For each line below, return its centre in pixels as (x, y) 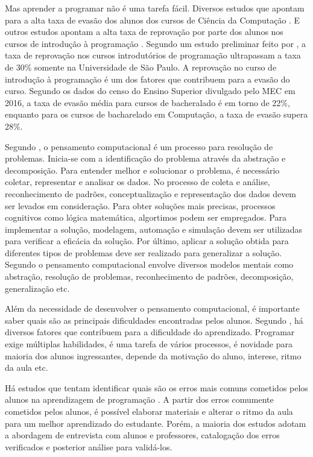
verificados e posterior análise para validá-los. (89, 446)
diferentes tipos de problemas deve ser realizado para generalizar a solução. (144, 252)
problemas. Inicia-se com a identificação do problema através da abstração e (145, 158)
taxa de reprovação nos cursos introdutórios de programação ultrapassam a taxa (153, 55)
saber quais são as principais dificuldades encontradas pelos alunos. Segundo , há (154, 320)
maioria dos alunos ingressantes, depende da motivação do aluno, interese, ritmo (153, 355)
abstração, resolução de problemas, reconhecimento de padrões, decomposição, (149, 276)
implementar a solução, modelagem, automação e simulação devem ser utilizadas (154, 229)
